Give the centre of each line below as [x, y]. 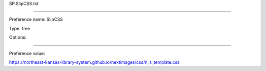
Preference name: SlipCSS [36, 19]
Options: [18, 37]
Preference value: [27, 53]
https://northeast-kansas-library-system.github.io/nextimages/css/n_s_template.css [94, 62]
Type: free [20, 28]
